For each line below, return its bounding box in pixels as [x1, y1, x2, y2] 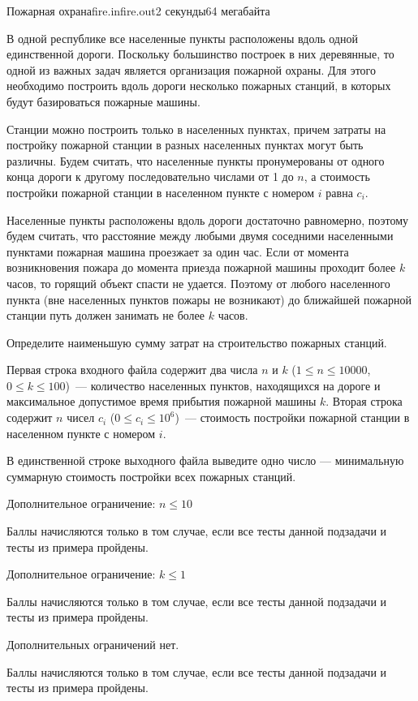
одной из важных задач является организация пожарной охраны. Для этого [6, 61, 376, 78]
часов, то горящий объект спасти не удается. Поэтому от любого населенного [6, 274, 390, 291]
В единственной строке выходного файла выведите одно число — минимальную [6, 452, 404, 469]
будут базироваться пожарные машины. [6, 92, 200, 110]
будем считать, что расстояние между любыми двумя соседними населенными [6, 227, 394, 244]
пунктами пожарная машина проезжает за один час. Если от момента [6, 243, 349, 260]
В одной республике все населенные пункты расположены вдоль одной [6, 29, 358, 46]
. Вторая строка [325, 393, 403, 410]
